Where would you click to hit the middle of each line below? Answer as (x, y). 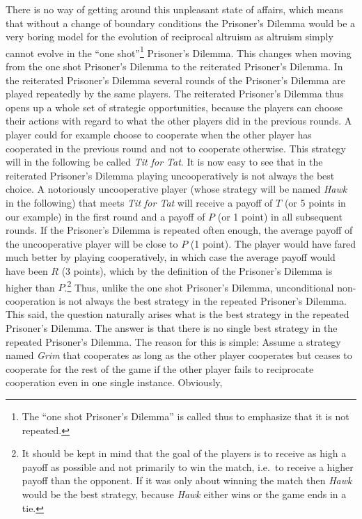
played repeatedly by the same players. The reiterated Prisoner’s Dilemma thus (175, 94)
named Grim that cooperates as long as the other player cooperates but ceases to (179, 355)
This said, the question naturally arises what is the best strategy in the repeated (178, 314)
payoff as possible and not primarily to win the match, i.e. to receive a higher (188, 466)
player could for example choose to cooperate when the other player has (159, 134)
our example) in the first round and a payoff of (105, 216)
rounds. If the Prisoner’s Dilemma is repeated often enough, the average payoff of (179, 230)
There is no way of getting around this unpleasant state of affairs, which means (175, 9)
